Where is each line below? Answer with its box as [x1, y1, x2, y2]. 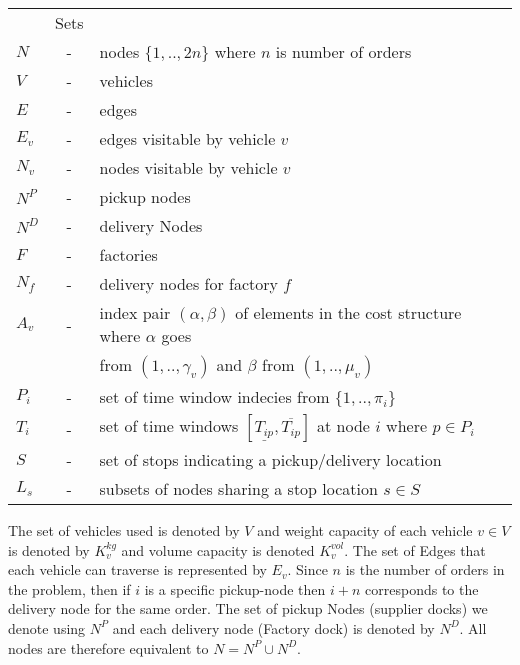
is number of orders [275, 40, 412, 63]
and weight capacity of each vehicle [257, 520, 473, 540]
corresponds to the [365, 578, 479, 599]
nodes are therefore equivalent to [8, 637, 209, 658]
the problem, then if [8, 578, 131, 599]
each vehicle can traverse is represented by [8, 559, 267, 580]
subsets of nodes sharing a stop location [99, 477, 378, 500]
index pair [99, 301, 171, 324]
